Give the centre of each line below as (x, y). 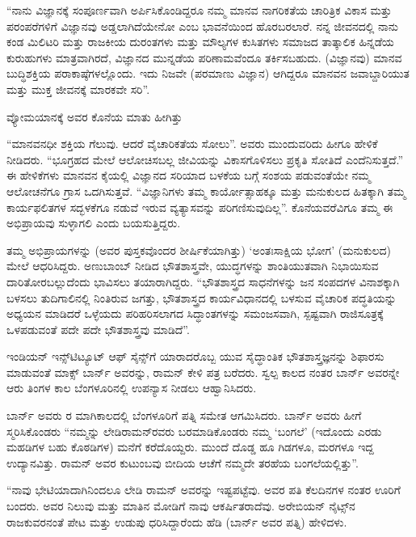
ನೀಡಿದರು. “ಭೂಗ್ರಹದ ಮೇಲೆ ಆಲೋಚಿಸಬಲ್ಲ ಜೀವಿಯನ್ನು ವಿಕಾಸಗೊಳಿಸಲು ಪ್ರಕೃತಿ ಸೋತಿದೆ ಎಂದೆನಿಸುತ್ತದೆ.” (205, 159)
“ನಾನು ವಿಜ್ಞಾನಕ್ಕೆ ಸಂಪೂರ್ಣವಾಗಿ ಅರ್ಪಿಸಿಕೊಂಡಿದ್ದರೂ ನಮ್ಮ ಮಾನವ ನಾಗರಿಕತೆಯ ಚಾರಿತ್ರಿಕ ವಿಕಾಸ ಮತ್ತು (199, 10)
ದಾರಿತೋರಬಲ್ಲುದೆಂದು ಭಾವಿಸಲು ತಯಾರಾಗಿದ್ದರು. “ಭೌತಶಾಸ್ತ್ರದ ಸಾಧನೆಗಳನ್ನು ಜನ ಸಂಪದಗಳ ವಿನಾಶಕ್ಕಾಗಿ (203, 281)
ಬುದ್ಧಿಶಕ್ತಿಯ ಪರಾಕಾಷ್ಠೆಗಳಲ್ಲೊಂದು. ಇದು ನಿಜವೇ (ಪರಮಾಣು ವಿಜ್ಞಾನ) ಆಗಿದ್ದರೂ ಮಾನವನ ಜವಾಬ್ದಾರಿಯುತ (208, 73)
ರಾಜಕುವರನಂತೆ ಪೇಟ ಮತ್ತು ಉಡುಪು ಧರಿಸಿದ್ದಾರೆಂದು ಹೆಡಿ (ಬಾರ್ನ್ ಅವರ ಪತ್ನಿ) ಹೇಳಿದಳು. (177, 521)
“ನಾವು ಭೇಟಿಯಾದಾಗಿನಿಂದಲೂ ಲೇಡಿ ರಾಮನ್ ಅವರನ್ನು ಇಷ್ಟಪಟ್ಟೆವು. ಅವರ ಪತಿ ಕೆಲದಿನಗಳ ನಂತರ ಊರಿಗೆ (204, 490)
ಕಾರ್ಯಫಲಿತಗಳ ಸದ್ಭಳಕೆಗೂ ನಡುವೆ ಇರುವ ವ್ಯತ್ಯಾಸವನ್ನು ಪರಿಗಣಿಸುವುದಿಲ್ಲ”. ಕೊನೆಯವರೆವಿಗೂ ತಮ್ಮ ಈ (200, 207)
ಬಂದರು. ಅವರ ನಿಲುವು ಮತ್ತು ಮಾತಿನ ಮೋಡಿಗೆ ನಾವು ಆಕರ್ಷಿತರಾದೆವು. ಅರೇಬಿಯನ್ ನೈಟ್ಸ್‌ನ (181, 506)
